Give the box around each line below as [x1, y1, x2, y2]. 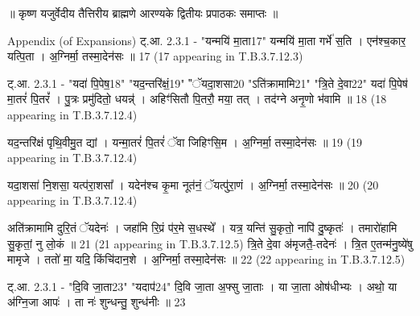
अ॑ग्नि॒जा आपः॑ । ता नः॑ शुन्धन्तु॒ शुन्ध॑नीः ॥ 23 [7, 293, 186, 310]
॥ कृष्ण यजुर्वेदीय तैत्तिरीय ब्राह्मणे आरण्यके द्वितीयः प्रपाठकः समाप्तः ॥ [7, 5, 278, 21]
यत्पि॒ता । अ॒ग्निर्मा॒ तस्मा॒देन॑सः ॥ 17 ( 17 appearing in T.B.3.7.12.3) [7, 48, 303, 64]
